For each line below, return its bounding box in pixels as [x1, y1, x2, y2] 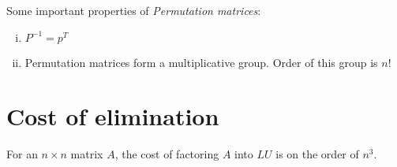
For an [6, 146, 38, 162]
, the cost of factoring [114, 146, 219, 162]
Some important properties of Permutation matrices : [6, 2, 261, 18]
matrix [70, 146, 103, 162]
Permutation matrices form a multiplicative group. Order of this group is [24, 54, 378, 70]
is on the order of [275, 146, 359, 162]
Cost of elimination [6, 100, 219, 132]
